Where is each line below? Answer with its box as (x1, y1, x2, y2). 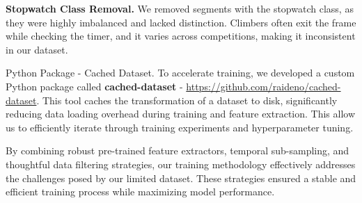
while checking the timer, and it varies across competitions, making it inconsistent (6, 29, 356, 43)
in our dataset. (6, 42, 68, 56)
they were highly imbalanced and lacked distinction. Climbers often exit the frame (6, 15, 356, 29)
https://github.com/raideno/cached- (186, 79, 341, 93)
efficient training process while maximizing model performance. (6, 184, 275, 199)
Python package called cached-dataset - (6, 79, 183, 93)
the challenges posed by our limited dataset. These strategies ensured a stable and (6, 170, 356, 185)
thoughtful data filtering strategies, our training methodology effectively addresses (6, 156, 356, 171)
